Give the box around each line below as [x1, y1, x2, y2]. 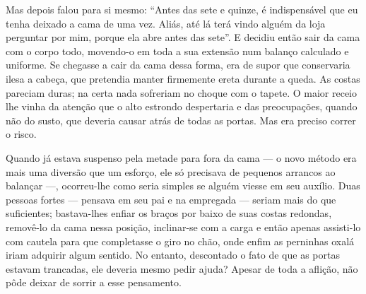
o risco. [6, 127, 37, 141]
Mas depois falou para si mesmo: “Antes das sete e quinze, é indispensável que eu [6, 2, 358, 16]
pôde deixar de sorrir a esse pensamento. [6, 275, 182, 290]
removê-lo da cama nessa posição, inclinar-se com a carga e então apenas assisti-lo [6, 219, 361, 234]
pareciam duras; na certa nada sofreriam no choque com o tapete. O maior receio [6, 85, 357, 100]
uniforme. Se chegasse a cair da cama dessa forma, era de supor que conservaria [6, 57, 350, 72]
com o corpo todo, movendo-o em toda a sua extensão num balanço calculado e [6, 43, 349, 58]
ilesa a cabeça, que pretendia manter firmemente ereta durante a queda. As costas [6, 71, 360, 86]
